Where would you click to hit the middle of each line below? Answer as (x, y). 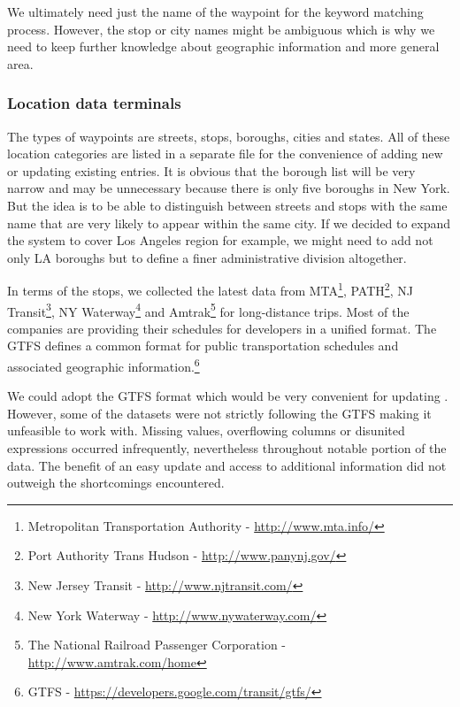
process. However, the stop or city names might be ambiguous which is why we (221, 29)
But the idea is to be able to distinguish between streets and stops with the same (227, 205)
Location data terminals (94, 103)
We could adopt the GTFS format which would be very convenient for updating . (228, 396)
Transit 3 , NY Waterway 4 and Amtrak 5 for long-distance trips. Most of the (208, 310)
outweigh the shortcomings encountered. (116, 483)
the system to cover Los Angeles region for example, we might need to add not (220, 240)
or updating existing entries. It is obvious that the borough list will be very (211, 170)
